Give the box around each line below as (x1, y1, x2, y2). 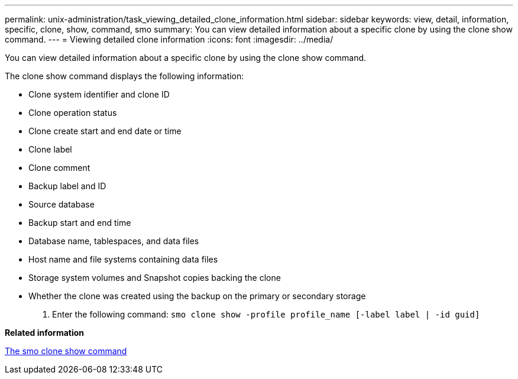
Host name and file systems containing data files (28, 254, 218, 264)
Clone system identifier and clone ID (28, 89, 170, 99)
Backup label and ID (28, 181, 106, 191)
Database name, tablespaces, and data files (28, 236, 199, 246)
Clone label (28, 144, 72, 154)
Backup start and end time (28, 218, 131, 228)
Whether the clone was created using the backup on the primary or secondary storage (28, 291, 366, 301)
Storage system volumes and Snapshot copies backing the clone (28, 273, 281, 283)
